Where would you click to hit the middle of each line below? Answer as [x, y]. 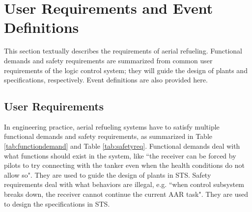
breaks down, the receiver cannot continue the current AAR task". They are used [126, 194]
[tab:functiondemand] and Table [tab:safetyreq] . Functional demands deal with [122, 146]
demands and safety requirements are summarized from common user [108, 60]
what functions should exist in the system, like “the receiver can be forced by [120, 155]
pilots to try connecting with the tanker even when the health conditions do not [124, 165]
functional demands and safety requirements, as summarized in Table [108, 136]
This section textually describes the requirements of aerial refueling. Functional [123, 51]
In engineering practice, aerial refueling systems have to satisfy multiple [112, 126]
